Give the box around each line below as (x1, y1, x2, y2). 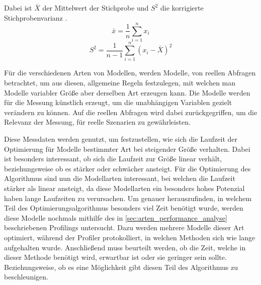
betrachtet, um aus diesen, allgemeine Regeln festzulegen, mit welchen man (4, 77, 236, 88)
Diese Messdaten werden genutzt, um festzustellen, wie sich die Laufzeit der (4, 134, 238, 144)
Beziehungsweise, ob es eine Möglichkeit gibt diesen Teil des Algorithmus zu (4, 261, 238, 272)
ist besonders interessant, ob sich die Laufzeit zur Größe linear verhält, (4, 153, 222, 164)
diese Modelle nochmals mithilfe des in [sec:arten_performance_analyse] (4, 212, 227, 223)
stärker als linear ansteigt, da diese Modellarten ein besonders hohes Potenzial (4, 182, 245, 193)
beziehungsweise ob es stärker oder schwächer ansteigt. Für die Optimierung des (4, 163, 251, 173)
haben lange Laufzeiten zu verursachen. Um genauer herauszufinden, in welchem (4, 193, 252, 203)
